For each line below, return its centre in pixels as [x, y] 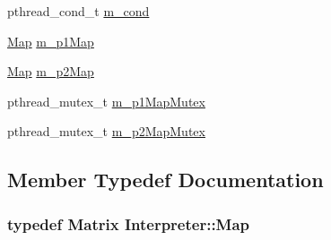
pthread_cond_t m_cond [78, 11]
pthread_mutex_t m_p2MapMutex [106, 131]
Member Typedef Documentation [165, 180]
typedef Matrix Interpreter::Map [129, 223]
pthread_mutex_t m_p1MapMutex [106, 101]
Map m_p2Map [51, 71]
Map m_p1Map [51, 41]
